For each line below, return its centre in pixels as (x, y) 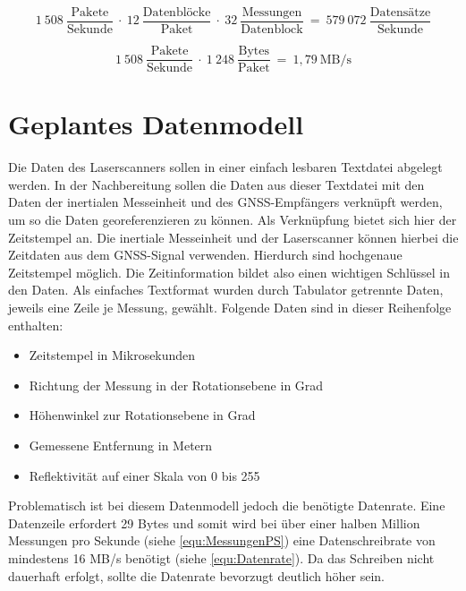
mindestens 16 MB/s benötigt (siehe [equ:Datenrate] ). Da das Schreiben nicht (221, 557)
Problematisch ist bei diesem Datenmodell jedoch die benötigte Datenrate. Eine (227, 505)
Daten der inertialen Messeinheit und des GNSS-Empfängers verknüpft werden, (225, 202)
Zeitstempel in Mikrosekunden (112, 355)
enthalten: (36, 325)
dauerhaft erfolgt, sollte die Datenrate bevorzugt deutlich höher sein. (196, 575)
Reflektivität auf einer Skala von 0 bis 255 (144, 475)
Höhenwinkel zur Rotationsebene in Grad (142, 415)
